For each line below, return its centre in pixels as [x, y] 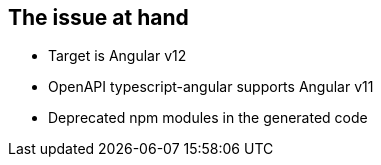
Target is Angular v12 [117, 56]
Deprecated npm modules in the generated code [208, 118]
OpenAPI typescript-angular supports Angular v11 [211, 87]
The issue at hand [98, 17]
